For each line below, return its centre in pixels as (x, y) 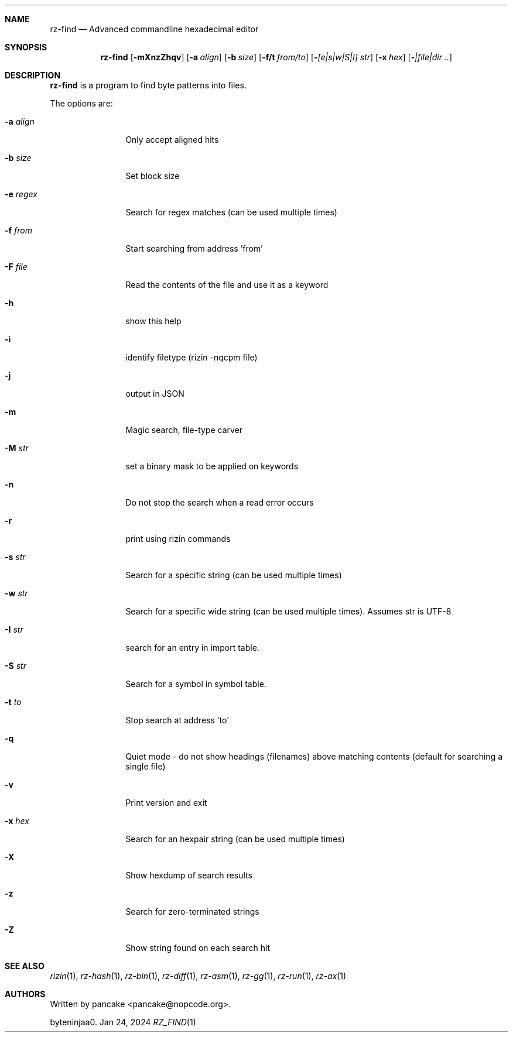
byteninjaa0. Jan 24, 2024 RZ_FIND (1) (123, 1022)
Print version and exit (166, 803)
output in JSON (155, 394)
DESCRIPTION (33, 75)
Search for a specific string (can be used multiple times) (234, 575)
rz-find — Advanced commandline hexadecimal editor (154, 29)
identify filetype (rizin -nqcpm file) (191, 357)
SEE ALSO (25, 966)
